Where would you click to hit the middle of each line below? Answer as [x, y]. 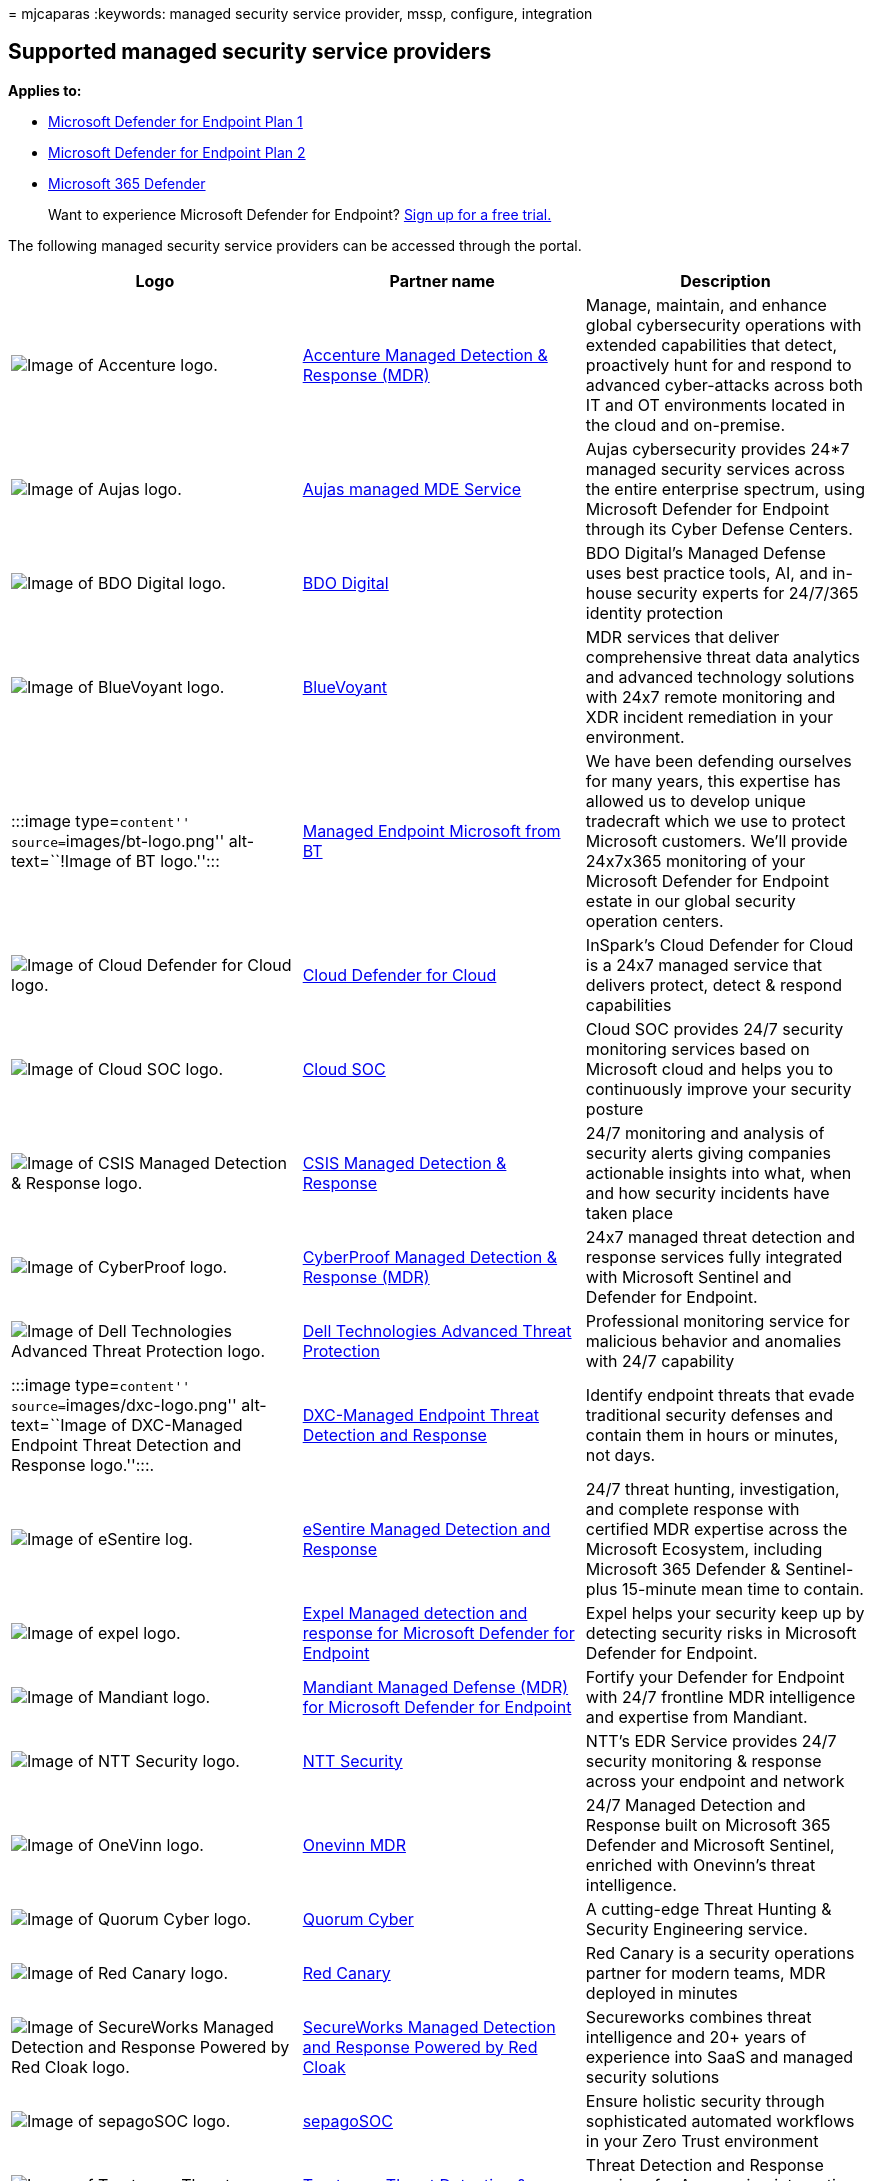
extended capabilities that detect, [711, 344]
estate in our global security [690, 900]
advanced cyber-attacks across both [724, 384]
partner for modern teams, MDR [705, 1972]
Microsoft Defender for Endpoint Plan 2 [177, 152]
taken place [629, 1212]
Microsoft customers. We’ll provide [716, 840]
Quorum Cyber [358, 1918]
